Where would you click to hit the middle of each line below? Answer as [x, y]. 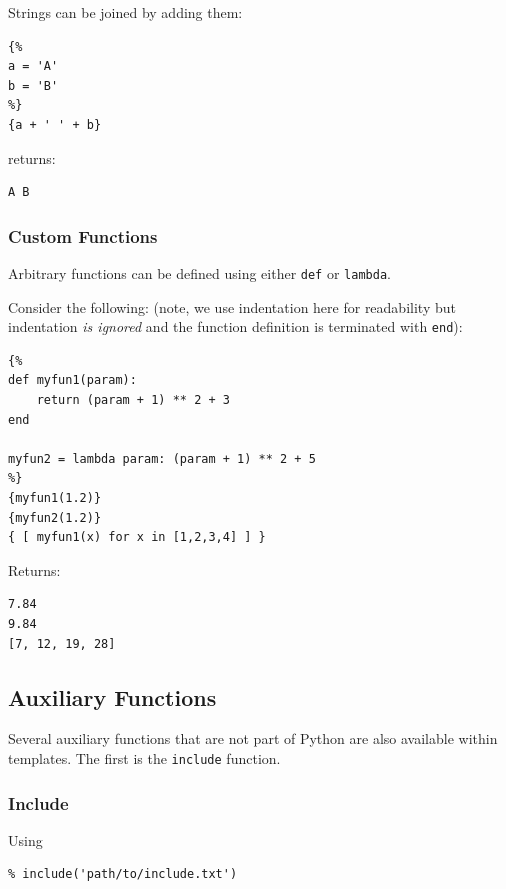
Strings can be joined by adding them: [125, 12]
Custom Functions [83, 235]
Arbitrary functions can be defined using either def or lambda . [199, 272]
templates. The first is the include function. [144, 757]
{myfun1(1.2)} [55, 498]
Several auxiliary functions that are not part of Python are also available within [253, 738]
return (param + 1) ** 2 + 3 [133, 400]
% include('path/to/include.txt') [123, 874]
